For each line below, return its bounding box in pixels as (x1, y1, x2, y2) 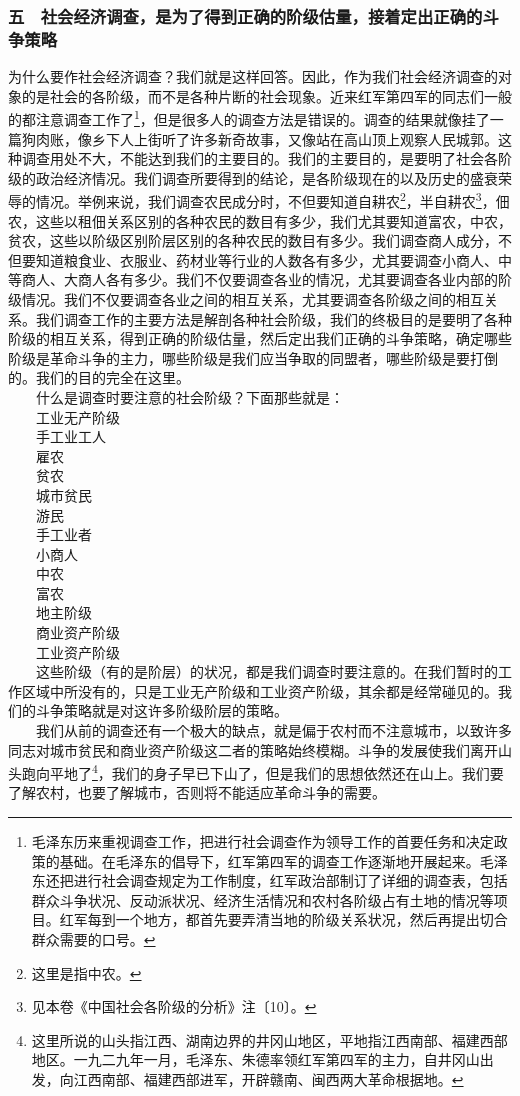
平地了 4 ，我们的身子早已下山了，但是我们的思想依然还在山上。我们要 (49, 760, 504, 783)
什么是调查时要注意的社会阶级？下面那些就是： (35, 386, 344, 407)
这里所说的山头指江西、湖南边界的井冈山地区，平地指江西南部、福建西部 (31, 1029, 508, 1050)
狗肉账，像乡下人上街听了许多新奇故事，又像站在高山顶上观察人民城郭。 (21, 128, 498, 149)
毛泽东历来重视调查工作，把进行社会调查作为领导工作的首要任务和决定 (31, 831, 494, 852)
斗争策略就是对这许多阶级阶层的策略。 (35, 700, 288, 721)
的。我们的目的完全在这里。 (8, 367, 190, 388)
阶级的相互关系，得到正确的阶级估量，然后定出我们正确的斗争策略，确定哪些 (8, 328, 512, 349)
